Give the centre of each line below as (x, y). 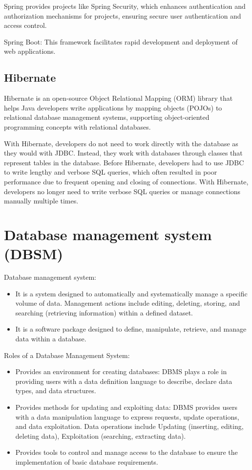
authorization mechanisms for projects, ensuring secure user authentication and (123, 15)
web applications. (30, 51)
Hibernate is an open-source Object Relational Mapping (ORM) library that (118, 98)
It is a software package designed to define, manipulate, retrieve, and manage (131, 329)
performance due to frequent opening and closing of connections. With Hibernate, (126, 181)
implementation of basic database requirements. (87, 461)
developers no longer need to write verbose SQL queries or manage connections (122, 191)
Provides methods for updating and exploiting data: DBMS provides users (126, 407)
